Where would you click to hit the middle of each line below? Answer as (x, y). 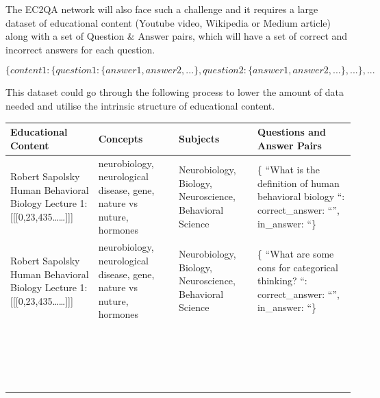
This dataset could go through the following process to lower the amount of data (175, 92)
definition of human (298, 183)
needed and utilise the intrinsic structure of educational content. (140, 105)
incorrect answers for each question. (80, 49)
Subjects (199, 138)
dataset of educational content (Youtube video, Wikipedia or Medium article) (168, 22)
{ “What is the (289, 170)
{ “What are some (295, 254)
